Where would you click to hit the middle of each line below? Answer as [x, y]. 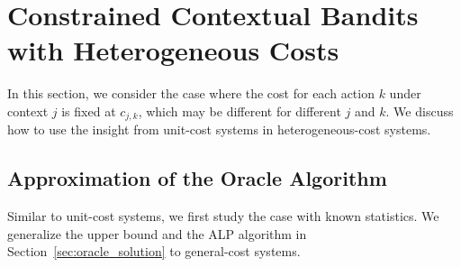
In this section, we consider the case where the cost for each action [191, 93]
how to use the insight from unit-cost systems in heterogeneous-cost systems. [219, 129]
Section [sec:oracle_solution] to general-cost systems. [154, 251]
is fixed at [89, 110]
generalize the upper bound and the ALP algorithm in [157, 233]
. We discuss [420, 110]
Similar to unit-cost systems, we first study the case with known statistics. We [223, 216]
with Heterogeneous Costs [173, 50]
